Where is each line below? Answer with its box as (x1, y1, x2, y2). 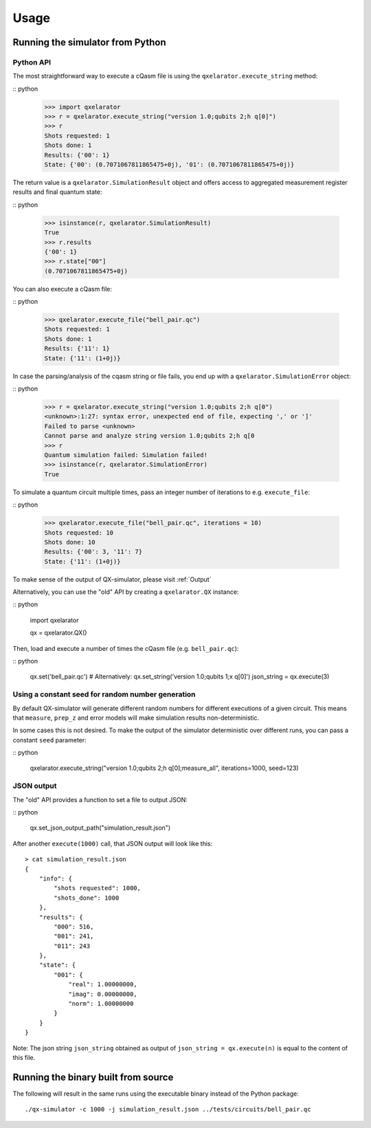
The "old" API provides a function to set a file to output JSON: (12, 795, 188, 804)
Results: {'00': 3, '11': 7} (44, 548, 143, 556)
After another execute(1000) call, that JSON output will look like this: (12, 839, 213, 848)
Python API (12, 57, 52, 67)
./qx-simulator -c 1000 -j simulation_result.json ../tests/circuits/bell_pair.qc (25, 1105, 311, 1114)
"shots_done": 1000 (54, 894, 120, 902)
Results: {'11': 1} (44, 344, 110, 353)
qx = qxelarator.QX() (30, 629, 87, 637)
